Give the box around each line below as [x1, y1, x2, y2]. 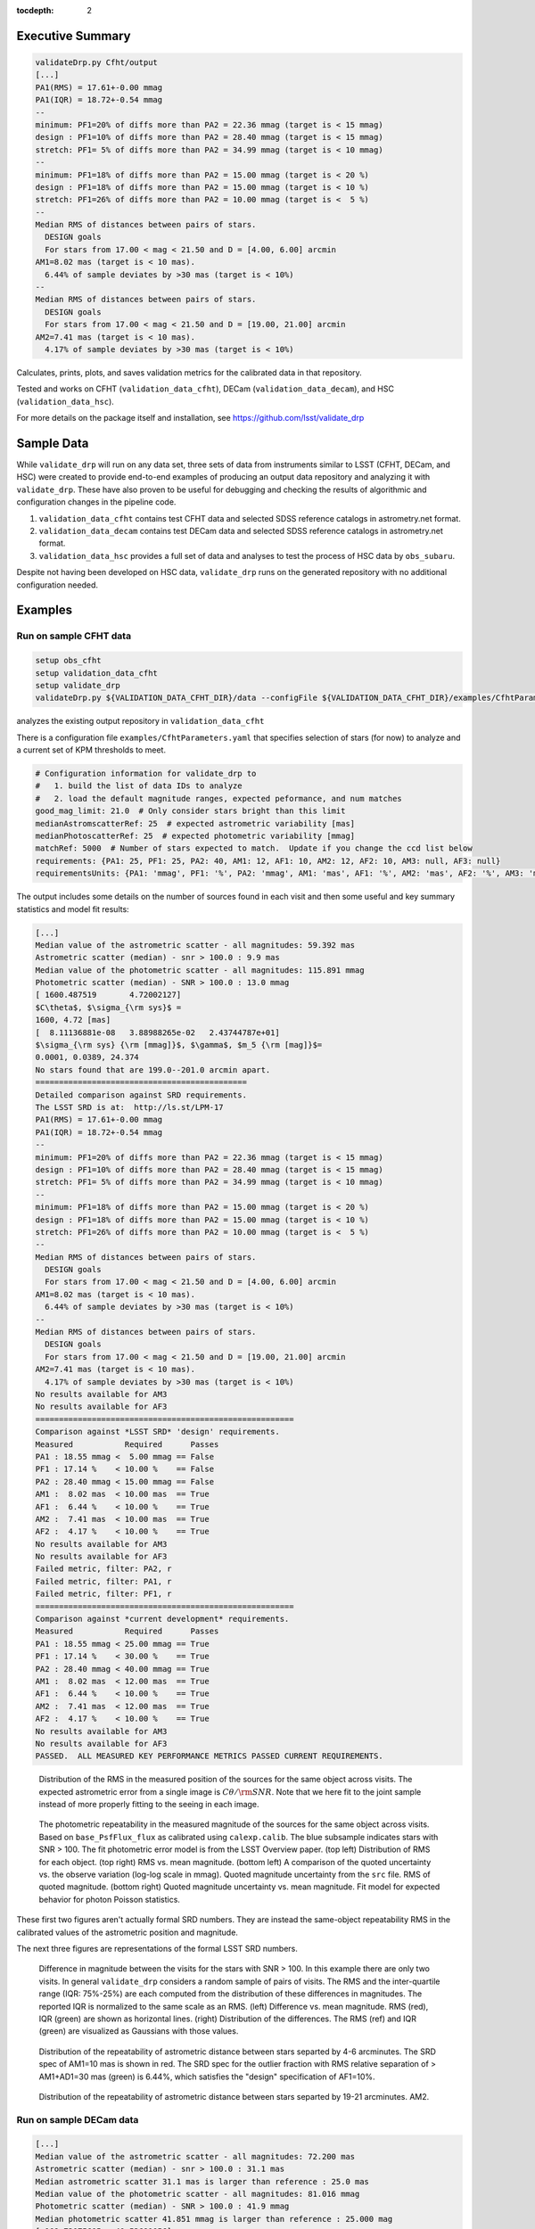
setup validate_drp [35, 680, 120, 690]
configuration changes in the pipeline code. [16, 497, 177, 507]
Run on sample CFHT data [16, 629, 132, 642]
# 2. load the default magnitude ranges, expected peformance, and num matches [35, 794, 403, 803]
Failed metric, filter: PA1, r [35, 1576, 173, 1586]
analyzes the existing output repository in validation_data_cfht [16, 716, 265, 727]
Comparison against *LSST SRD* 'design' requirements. [35, 1427, 280, 1437]
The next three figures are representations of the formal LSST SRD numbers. [16, 1943, 298, 1953]
